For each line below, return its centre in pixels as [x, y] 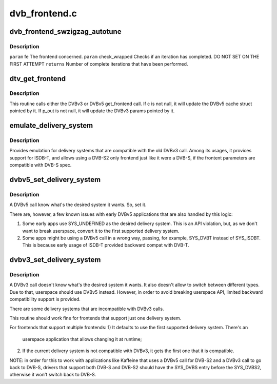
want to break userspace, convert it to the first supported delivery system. [101, 231]
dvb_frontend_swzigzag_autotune [65, 32]
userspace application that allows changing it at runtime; [82, 339]
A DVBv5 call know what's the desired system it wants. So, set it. [78, 205]
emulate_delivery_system [51, 126]
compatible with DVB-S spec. [41, 165]
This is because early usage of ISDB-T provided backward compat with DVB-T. [106, 245]
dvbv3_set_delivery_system [55, 260]
